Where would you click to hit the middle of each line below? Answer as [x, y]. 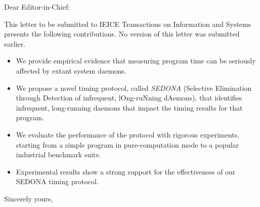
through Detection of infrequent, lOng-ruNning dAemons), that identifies [129, 98]
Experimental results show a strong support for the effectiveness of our [126, 171]
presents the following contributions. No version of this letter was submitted [122, 34]
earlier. [15, 43]
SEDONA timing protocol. [57, 181]
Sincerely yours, [29, 198]
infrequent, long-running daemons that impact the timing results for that [129, 107]
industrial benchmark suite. [58, 154]
